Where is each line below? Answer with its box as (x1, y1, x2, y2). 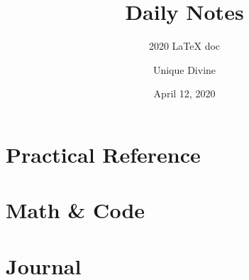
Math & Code (6, 195, 145, 225)
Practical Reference (6, 139, 201, 168)
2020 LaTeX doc (148, 38, 221, 53)
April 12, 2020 (153, 86, 216, 101)
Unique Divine (153, 62, 216, 77)
